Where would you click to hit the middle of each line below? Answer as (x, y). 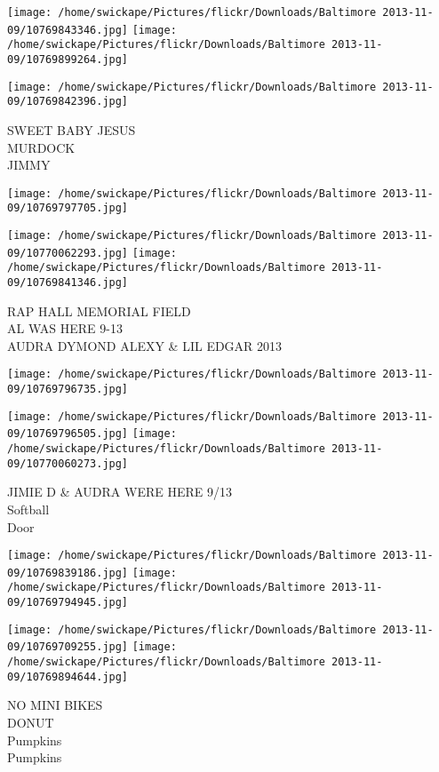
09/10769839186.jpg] (68, 573)
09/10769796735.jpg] (68, 390)
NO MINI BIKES (55, 705)
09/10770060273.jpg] (68, 463)
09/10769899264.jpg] (68, 59)
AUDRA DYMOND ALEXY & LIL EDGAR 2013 (145, 345)
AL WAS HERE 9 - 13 (65, 328)
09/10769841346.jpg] (68, 283)
